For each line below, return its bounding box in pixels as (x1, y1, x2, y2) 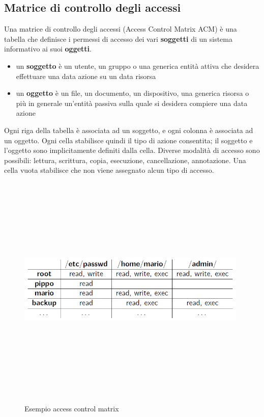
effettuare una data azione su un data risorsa (16, 70, 156, 81)
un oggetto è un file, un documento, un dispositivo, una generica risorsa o (16, 88, 249, 98)
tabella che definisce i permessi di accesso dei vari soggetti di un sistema (4, 33, 232, 44)
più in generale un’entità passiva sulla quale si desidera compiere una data (16, 97, 248, 108)
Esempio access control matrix (24, 403, 119, 414)
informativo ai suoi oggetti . (4, 43, 92, 54)
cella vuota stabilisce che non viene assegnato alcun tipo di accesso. (4, 165, 214, 175)
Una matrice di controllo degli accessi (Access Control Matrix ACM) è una (4, 23, 237, 34)
